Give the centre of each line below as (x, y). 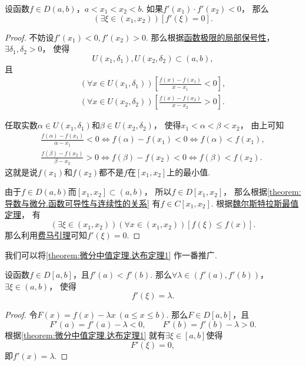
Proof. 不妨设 (29, 37)
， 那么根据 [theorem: (262, 192)
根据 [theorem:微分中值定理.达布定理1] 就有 (85, 335)
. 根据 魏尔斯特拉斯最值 (255, 203)
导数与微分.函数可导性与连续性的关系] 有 (83, 203)
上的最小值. (189, 172)
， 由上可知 (262, 125)
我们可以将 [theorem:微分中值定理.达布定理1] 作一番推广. (111, 254)
